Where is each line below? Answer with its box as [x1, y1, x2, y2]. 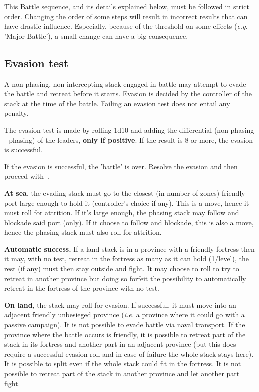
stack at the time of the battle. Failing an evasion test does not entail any [4, 98, 230, 108]
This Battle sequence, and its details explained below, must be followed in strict [4, 1, 249, 11]
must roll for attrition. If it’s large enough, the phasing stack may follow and [4, 207, 239, 218]
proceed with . [4, 171, 49, 181]
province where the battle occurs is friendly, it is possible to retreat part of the [4, 329, 246, 339]
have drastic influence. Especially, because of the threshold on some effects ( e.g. [4, 21, 248, 31]
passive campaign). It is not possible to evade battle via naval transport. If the [4, 319, 245, 330]
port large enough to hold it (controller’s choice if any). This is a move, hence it [4, 197, 249, 208]
